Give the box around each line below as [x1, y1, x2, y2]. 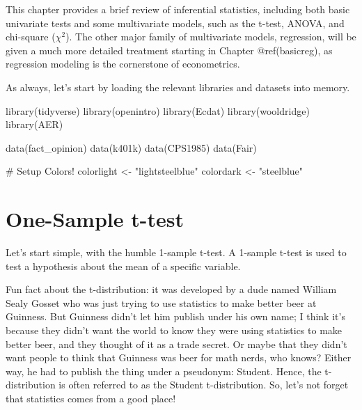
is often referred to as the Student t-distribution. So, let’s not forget [58, 377, 349, 392]
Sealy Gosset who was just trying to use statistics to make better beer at [6, 295, 317, 310]
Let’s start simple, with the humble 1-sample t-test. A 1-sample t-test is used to [6, 245, 347, 260]
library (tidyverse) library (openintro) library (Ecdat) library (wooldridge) [6, 103, 310, 118]
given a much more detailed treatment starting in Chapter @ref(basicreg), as [6, 42, 333, 57]
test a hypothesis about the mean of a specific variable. [6, 258, 241, 273]
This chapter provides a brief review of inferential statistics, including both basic [6, 2, 350, 16]
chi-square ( [6, 29, 56, 44]
